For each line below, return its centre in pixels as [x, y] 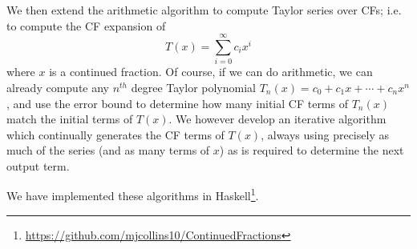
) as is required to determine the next [312, 150]
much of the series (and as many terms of [108, 150]
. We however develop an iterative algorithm [277, 119]
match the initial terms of [70, 119]
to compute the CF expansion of [86, 25]
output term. [38, 165]
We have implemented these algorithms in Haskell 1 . [133, 195]
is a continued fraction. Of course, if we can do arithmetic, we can [211, 72]
